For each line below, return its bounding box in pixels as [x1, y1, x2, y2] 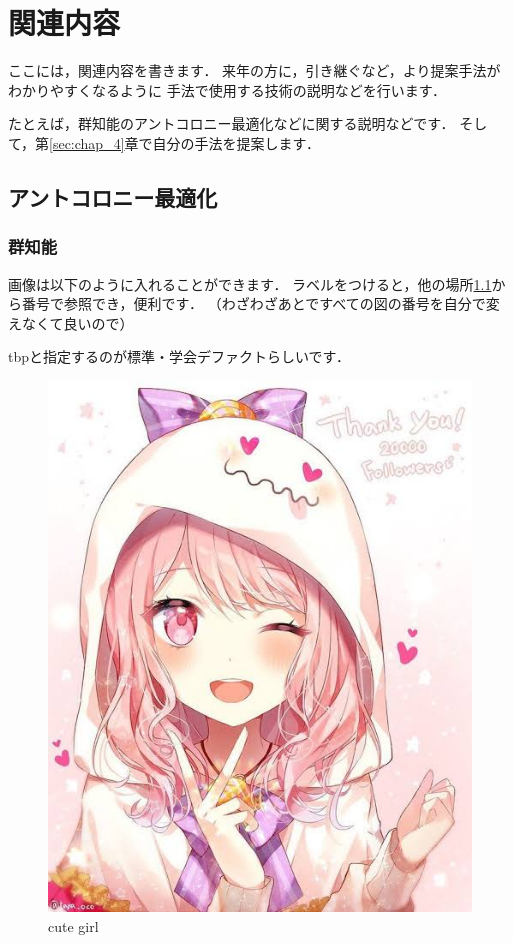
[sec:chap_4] [49, 132, 125, 153]
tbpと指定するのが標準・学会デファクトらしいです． [8, 346, 351, 367]
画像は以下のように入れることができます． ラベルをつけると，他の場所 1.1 [8, 273, 492, 294]
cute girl [48, 915, 99, 936]
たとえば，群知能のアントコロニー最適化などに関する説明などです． [8, 113, 455, 134]
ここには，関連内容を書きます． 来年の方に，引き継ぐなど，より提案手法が [8, 60, 501, 81]
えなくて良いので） [8, 312, 134, 333]
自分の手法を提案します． [152, 132, 321, 153]
